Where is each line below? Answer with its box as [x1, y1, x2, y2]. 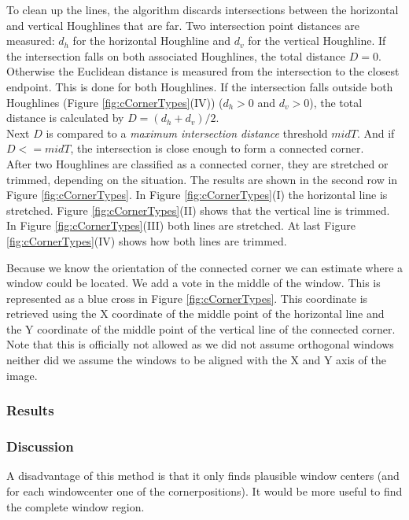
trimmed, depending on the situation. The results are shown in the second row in [6, 171, 398, 187]
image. [6, 367, 38, 383]
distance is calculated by [6, 109, 124, 126]
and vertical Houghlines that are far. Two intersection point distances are [6, 17, 359, 33]
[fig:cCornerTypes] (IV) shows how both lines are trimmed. [6, 232, 287, 249]
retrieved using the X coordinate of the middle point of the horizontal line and [6, 305, 385, 322]
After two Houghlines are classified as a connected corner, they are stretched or [6, 155, 389, 171]
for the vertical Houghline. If [248, 32, 386, 49]
